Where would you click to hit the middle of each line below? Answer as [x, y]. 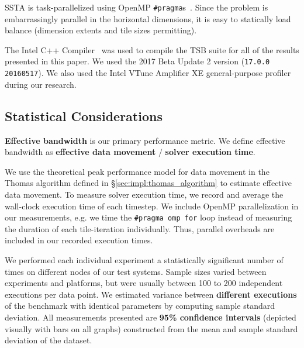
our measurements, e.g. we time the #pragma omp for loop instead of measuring [148, 217]
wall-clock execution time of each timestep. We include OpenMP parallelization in [152, 206]
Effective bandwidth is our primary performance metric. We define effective [145, 140]
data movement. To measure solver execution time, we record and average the [144, 194]
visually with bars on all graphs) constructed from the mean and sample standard [151, 328]
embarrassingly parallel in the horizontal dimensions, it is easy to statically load [148, 18]
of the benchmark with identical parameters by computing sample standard [140, 306]
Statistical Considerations [84, 116]
